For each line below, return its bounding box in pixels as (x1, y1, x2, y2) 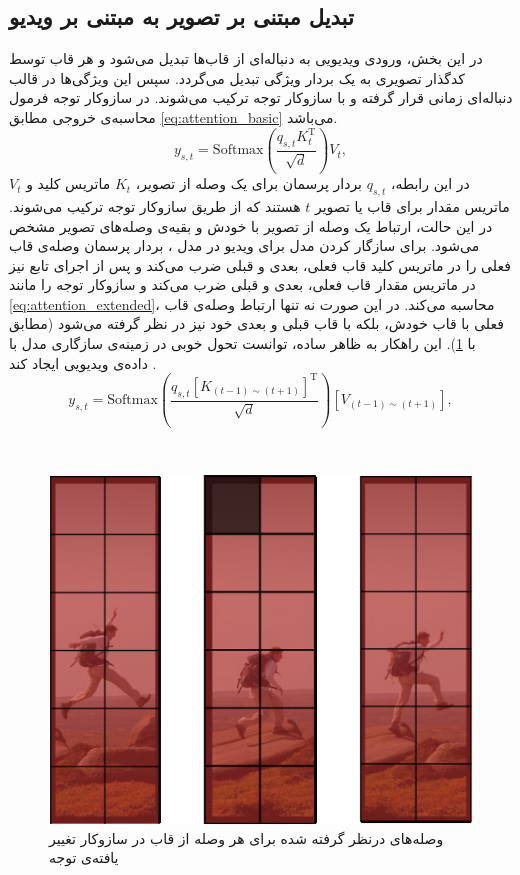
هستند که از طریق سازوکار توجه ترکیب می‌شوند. (9, 195, 301, 216)
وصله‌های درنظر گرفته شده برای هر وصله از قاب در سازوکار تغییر (49, 827, 444, 848)
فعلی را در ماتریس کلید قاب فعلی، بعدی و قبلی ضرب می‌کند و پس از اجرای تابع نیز (9, 254, 511, 275)
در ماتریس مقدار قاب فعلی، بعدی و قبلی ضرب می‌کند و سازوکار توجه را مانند (9, 274, 476, 295)
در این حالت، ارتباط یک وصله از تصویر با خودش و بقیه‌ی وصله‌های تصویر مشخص (9, 215, 493, 236)
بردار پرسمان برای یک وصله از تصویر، (135, 173, 363, 194)
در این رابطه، (390, 173, 470, 194)
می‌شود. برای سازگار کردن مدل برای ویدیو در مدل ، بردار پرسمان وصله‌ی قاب (9, 235, 480, 256)
